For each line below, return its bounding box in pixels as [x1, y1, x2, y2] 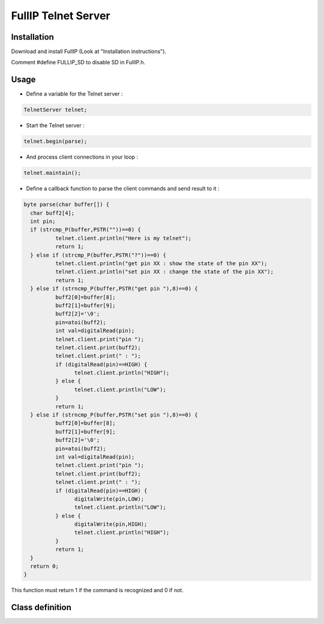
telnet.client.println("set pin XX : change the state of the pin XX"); [55, 268, 274, 275]
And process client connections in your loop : [26, 153, 138, 161]
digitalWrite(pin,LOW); [74, 495, 144, 502]
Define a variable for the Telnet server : [26, 90, 123, 97]
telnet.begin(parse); [23, 138, 88, 145]
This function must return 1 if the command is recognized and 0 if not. [11, 587, 184, 594]
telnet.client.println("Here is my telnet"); [55, 234, 192, 242]
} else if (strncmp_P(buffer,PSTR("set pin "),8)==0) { [30, 412, 198, 418]
